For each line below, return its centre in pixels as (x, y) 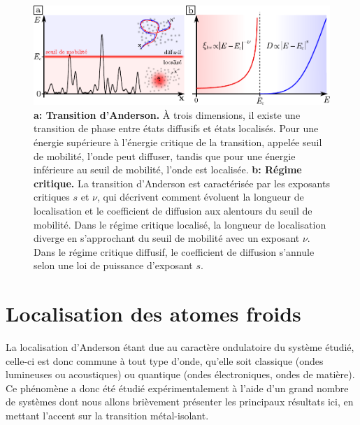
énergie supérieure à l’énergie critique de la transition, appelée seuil (178, 142)
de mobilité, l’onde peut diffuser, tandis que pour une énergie (165, 156)
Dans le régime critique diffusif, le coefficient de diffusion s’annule (174, 251)
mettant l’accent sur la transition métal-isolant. (107, 416)
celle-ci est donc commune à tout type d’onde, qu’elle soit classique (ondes (165, 360)
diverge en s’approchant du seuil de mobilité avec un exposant (167, 238)
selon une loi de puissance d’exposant (113, 265)
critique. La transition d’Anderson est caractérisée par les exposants (182, 183)
